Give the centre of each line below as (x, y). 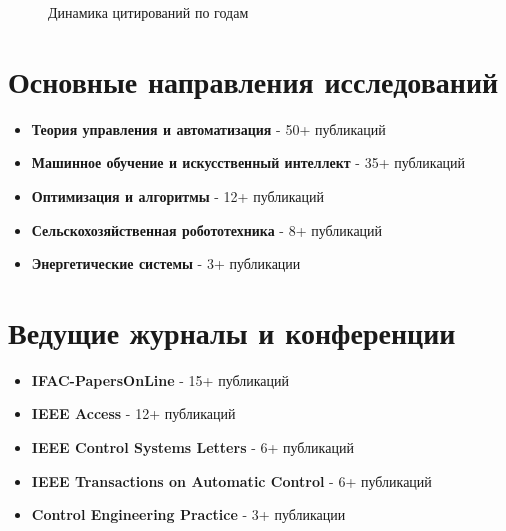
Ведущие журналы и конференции (232, 331)
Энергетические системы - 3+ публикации (166, 263)
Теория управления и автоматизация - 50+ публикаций (208, 128)
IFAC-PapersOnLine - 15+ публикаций (160, 379)
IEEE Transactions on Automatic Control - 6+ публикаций (231, 480)
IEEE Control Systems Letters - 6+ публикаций (192, 447)
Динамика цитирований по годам (148, 12)
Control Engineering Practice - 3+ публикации (188, 514)
